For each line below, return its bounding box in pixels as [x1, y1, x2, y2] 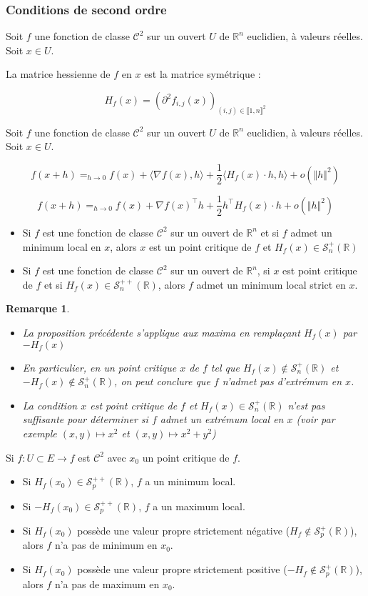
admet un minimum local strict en [196, 277, 346, 292]
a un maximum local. [153, 498, 245, 513]
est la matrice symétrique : [144, 66, 261, 81]
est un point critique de [148, 239, 252, 254]
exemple [22, 425, 57, 440]
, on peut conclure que [114, 374, 210, 389]
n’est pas [287, 397, 325, 412]
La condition [22, 397, 78, 412]
